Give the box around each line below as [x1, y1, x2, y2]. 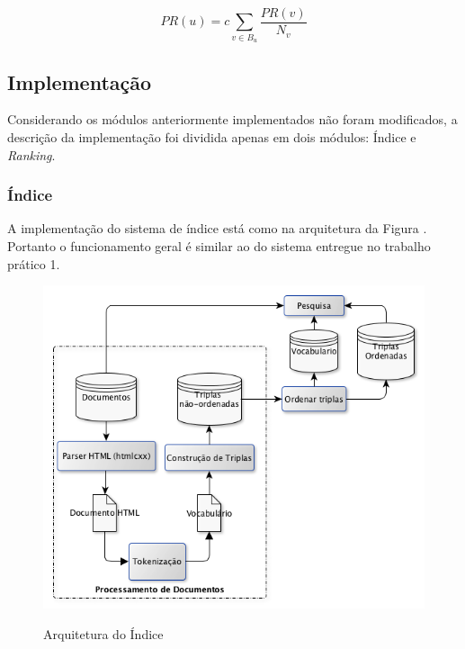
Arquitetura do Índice [43, 624, 164, 643]
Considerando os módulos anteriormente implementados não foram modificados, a [7, 110, 458, 129]
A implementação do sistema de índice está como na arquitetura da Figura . [7, 219, 427, 238]
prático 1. [7, 254, 60, 273]
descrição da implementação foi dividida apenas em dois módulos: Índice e [7, 128, 416, 146]
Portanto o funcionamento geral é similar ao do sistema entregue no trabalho [7, 237, 431, 255]
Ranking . [7, 145, 56, 164]
